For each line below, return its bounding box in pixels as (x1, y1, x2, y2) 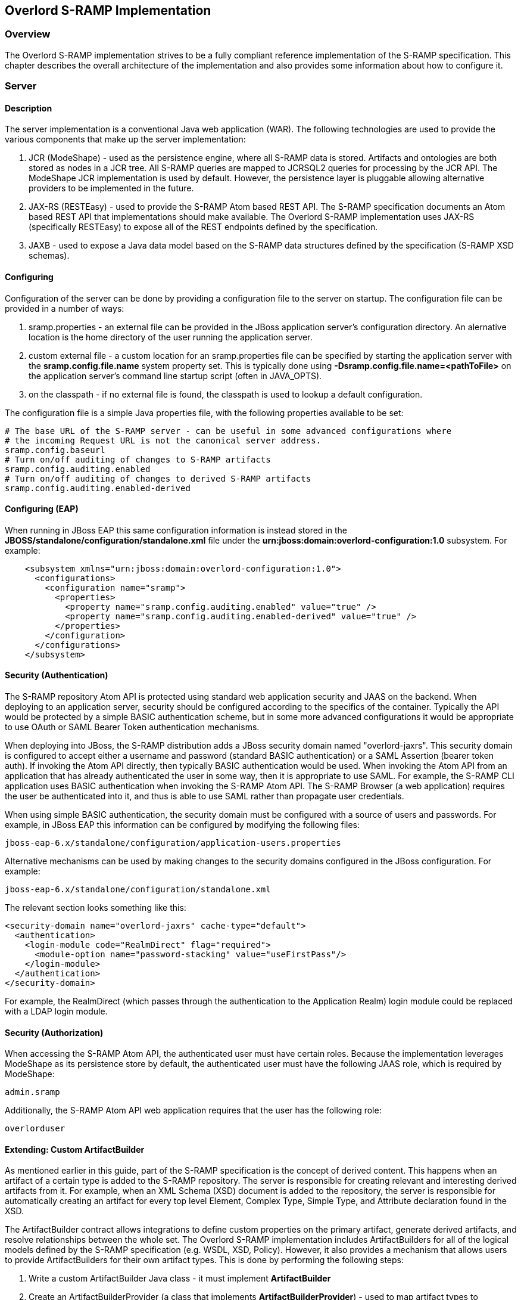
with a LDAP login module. (5, 1006, 108, 1017)
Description (5, 103, 52, 113)
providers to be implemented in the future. (29, 183, 194, 194)
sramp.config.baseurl (5, 445, 105, 455)
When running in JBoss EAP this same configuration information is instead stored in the (5, 525, 347, 535)
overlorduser (5, 1124, 65, 1134)
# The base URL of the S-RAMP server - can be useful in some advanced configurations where (5, 426, 452, 436)
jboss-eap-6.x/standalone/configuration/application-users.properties (5, 838, 341, 848)
